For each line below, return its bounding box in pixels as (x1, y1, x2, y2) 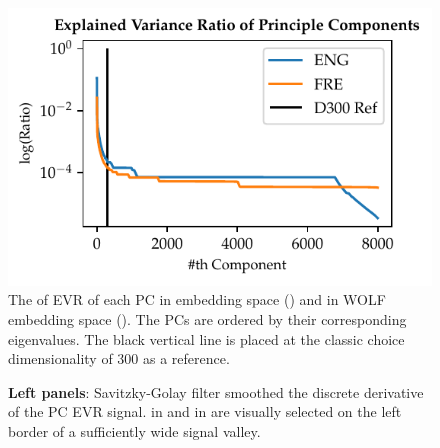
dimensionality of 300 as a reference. (8, 348, 230, 369)
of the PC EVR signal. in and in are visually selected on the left (8, 401, 402, 422)
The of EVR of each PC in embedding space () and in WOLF (8, 289, 386, 310)
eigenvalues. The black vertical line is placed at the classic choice (8, 328, 405, 349)
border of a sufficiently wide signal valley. (8, 421, 261, 441)
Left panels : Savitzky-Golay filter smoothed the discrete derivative (8, 381, 424, 402)
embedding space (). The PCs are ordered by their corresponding (8, 309, 407, 330)
